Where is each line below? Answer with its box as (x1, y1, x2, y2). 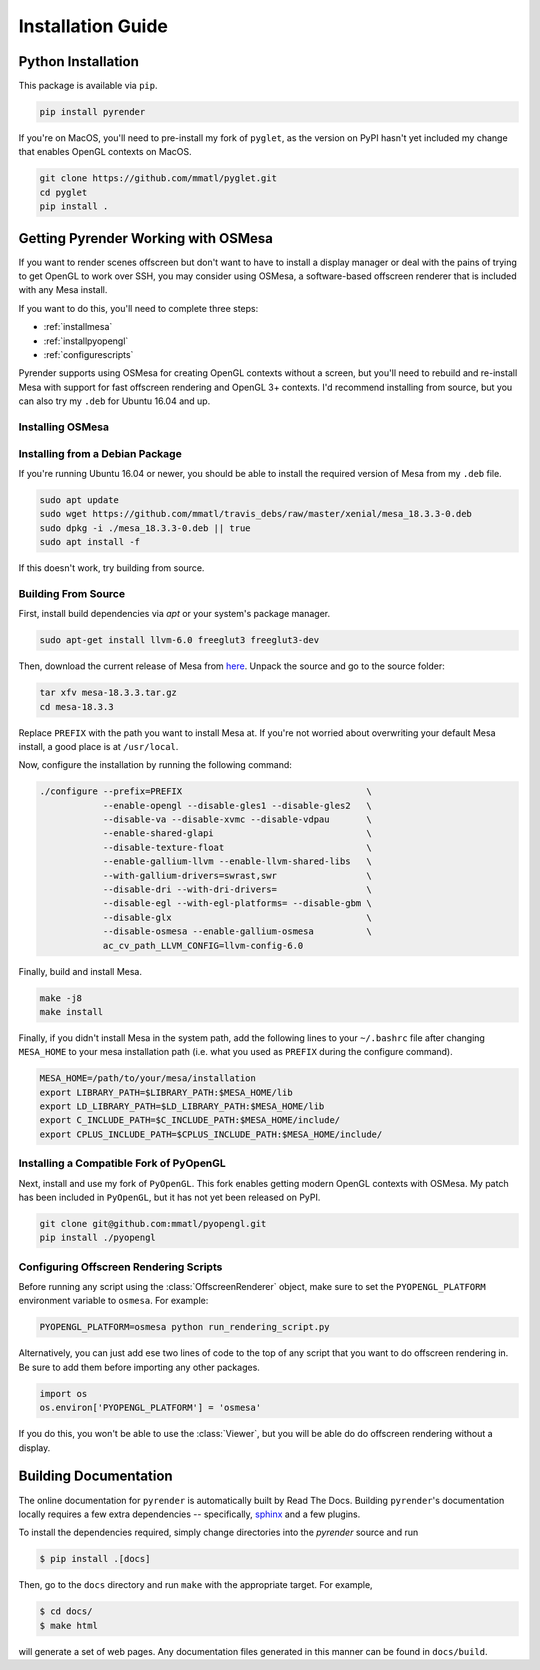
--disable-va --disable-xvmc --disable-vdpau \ (102, 814, 372, 825)
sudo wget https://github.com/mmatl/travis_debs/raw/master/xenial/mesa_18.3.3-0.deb (39, 508, 472, 520)
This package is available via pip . (18, 80, 158, 92)
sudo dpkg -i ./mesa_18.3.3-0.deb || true (39, 522, 251, 534)
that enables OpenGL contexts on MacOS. (18, 146, 192, 158)
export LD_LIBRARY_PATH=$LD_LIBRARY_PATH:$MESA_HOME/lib (39, 1101, 325, 1112)
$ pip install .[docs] (39, 1553, 151, 1565)
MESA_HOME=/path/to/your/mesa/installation (39, 1073, 257, 1084)
